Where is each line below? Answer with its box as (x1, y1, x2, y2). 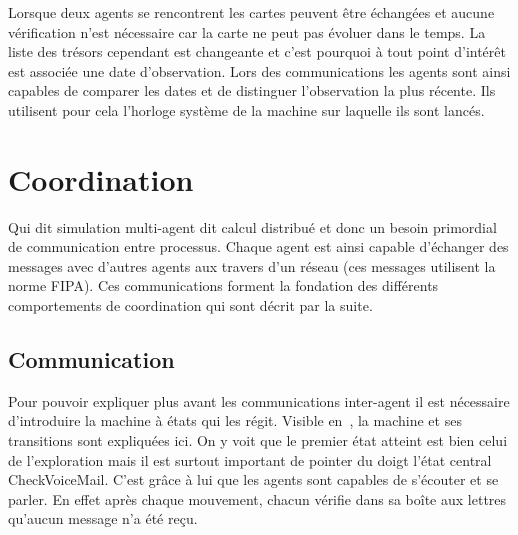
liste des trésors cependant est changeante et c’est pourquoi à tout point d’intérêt (8, 41, 506, 62)
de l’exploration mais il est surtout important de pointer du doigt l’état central (8, 449, 492, 470)
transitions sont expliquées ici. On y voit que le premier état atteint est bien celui (8, 430, 508, 451)
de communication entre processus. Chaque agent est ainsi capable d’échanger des (8, 236, 509, 257)
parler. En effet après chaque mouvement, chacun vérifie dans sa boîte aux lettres (8, 488, 507, 509)
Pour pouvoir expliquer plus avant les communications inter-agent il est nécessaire (8, 390, 510, 411)
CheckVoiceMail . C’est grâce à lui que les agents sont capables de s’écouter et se (8, 469, 499, 490)
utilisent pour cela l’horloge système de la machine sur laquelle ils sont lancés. (8, 99, 485, 120)
